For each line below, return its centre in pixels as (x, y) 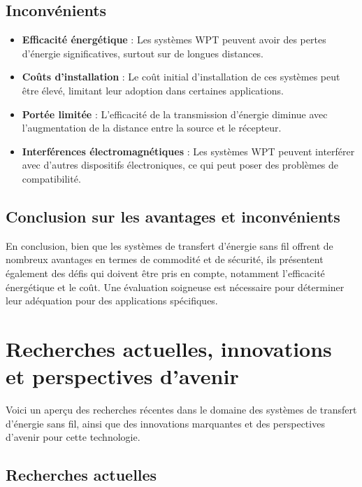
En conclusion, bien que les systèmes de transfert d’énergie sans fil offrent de (169, 245)
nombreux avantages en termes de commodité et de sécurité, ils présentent (165, 259)
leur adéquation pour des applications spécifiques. (112, 301)
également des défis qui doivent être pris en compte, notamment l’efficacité (165, 273)
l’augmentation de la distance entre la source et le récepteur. (152, 128)
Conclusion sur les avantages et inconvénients (173, 216)
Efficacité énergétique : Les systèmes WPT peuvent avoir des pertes (174, 40)
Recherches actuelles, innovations (169, 348)
